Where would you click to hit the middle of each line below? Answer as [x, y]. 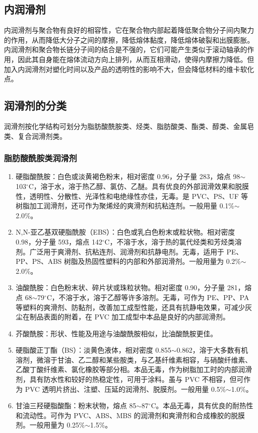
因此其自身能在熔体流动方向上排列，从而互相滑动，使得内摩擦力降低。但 [136, 59]
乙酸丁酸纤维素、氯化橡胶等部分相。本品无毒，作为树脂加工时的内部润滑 [134, 369]
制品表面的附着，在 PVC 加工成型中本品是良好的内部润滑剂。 [129, 317]
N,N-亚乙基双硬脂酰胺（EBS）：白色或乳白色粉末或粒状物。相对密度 [125, 232]
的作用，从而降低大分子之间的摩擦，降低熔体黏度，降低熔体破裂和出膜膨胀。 [129, 39]
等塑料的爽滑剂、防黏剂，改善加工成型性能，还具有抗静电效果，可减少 [130, 307]
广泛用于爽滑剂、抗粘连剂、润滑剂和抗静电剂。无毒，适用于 [127, 251]
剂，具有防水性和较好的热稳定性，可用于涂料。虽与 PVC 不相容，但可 [129, 379]
